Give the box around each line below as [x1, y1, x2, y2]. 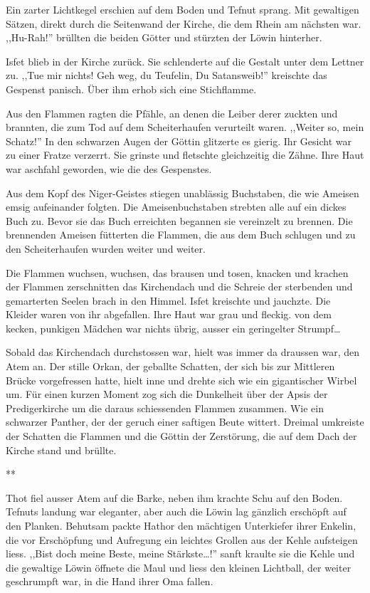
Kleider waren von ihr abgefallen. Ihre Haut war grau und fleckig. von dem [6, 307, 332, 322]
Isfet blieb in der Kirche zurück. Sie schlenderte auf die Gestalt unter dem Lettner [6, 53, 364, 68]
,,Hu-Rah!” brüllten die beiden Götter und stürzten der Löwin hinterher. [6, 30, 322, 45]
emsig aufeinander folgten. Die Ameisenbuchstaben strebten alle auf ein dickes [6, 199, 347, 214]
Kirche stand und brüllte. [6, 442, 117, 457]
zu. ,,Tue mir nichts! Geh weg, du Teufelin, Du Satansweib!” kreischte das [6, 68, 327, 83]
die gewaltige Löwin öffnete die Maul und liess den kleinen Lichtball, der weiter [6, 560, 351, 574]
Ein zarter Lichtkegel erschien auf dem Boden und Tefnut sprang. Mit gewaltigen [6, 2, 359, 16]
